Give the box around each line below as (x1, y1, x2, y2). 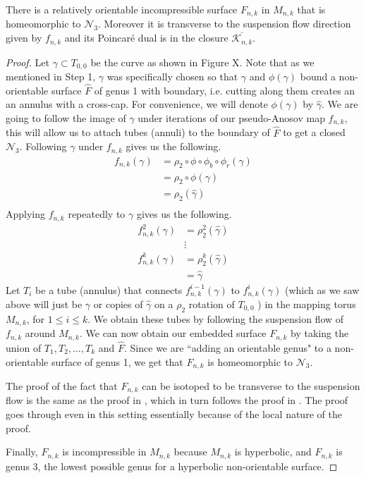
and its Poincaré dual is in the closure (64, 30, 228, 45)
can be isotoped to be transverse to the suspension (142, 379, 360, 393)
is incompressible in (62, 444, 147, 459)
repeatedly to (68, 207, 126, 221)
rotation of (188, 297, 235, 312)
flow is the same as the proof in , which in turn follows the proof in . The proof (6, 393, 348, 407)
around (25, 326, 56, 341)
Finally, (6, 444, 38, 459)
